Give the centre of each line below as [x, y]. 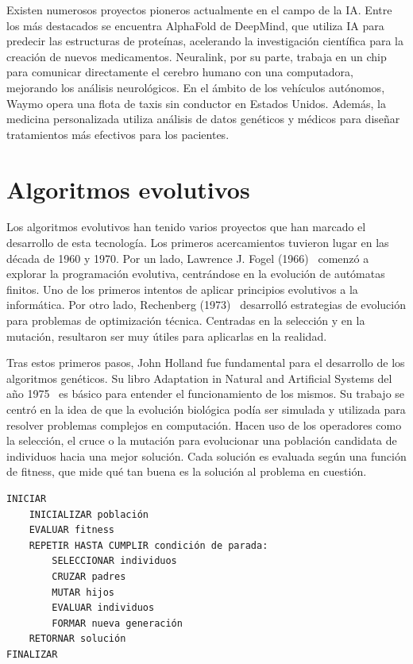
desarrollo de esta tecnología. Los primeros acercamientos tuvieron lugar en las [198, 243]
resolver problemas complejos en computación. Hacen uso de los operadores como [204, 425]
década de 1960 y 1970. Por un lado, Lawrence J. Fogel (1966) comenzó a [188, 258]
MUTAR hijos [83, 592]
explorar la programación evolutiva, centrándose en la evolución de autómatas [196, 274]
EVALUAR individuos [103, 608]
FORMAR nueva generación [117, 623]
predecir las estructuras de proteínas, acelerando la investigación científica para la [205, 41]
